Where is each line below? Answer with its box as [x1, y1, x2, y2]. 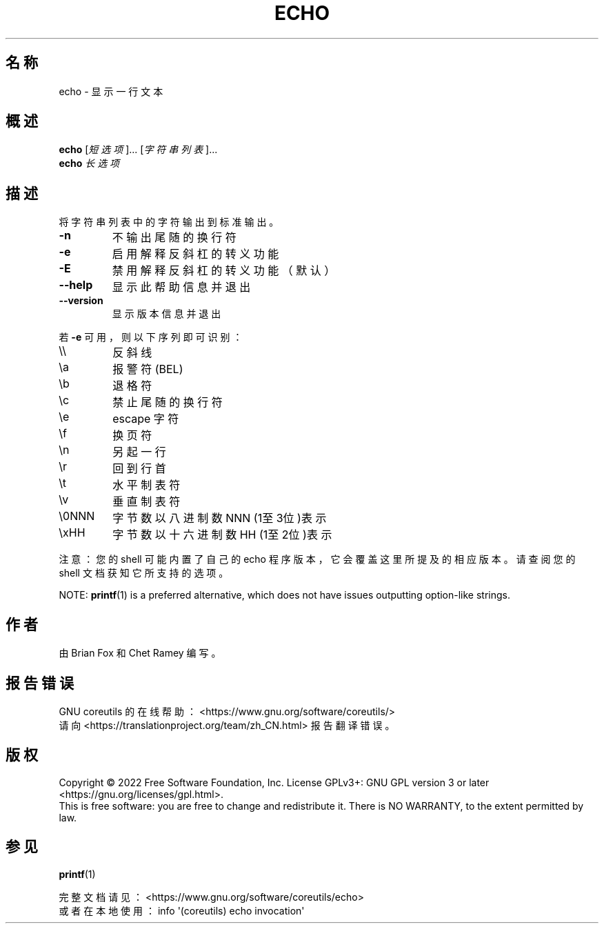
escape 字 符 [112, 412, 179, 426]
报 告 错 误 [6, 674, 74, 692]
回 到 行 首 [112, 461, 166, 476]
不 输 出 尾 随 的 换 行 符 [112, 230, 236, 245]
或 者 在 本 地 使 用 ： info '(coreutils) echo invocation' [59, 904, 305, 917]
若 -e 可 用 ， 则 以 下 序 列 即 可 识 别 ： [59, 331, 243, 343]
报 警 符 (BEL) [112, 362, 183, 377]
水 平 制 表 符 [112, 478, 181, 492]
